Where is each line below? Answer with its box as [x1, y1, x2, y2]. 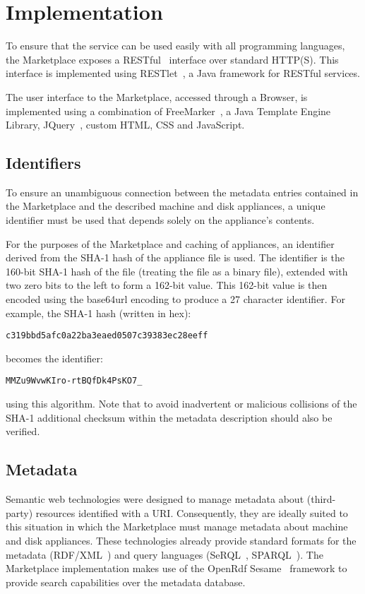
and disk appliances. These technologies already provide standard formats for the [6, 533, 357, 547]
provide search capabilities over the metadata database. [6, 574, 246, 589]
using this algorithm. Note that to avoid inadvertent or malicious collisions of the [6, 396, 357, 411]
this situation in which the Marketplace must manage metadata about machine [6, 519, 348, 534]
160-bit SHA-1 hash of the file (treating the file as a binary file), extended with [6, 263, 348, 278]
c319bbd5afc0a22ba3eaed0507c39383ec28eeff [6, 331, 208, 341]
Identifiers [6, 152, 81, 174]
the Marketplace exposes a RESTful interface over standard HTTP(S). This [6, 52, 339, 66]
